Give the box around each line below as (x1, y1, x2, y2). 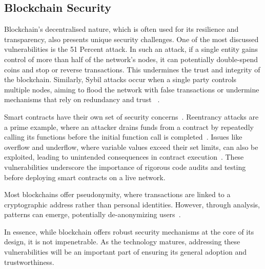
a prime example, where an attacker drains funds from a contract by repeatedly (4, 121, 254, 132)
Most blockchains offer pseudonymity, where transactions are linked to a (4, 189, 231, 200)
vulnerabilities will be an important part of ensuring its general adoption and (4, 246, 247, 257)
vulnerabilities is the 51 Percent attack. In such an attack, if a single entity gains (4, 44, 258, 54)
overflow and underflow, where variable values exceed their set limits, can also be (4, 141, 258, 152)
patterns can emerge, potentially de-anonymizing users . (4, 209, 181, 220)
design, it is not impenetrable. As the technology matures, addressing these (4, 236, 240, 247)
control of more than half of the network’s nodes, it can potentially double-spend (4, 53, 258, 64)
